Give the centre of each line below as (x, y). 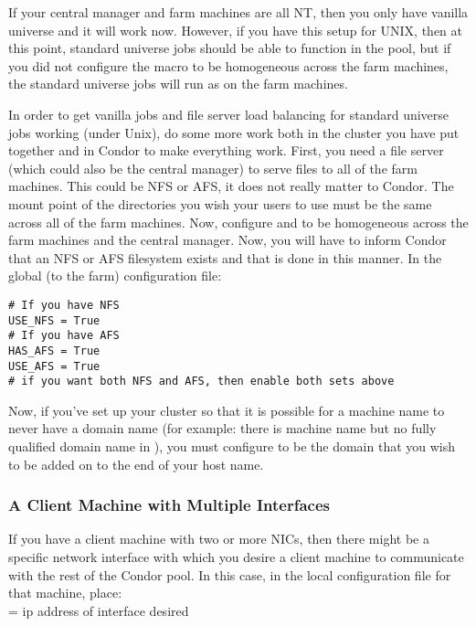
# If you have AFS (64, 336)
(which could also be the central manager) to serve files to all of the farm (213, 168)
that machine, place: (65, 593)
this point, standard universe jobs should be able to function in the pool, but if (230, 48)
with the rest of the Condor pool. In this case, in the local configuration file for (230, 574)
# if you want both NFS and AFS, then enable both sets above (201, 382)
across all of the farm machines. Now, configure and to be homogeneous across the (238, 222)
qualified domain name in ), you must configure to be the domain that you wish (232, 446)
